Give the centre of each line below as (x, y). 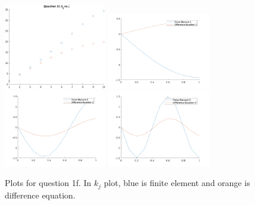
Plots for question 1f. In (48, 183)
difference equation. (40, 195)
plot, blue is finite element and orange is (177, 183)
